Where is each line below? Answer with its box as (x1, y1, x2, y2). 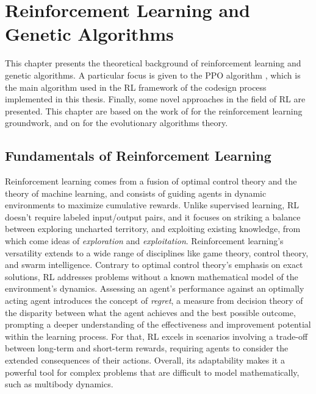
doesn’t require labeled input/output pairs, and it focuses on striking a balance (5, 210, 301, 223)
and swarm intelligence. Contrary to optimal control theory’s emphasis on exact (5, 258, 303, 271)
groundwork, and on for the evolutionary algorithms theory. (5, 116, 228, 129)
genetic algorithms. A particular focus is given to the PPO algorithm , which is (5, 68, 301, 81)
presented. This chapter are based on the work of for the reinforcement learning (5, 104, 303, 117)
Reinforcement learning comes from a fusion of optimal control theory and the (5, 175, 297, 188)
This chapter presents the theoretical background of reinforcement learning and (5, 57, 301, 69)
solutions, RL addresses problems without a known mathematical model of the (5, 270, 298, 283)
